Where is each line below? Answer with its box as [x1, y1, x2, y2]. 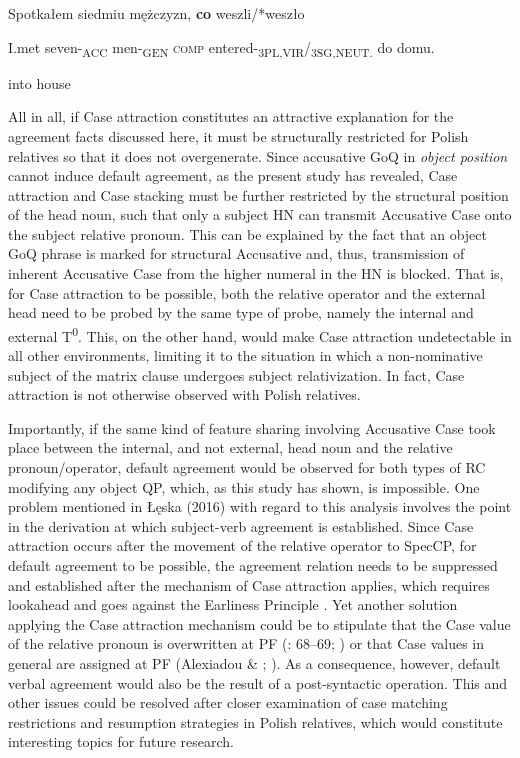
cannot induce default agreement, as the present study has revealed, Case [8, 165, 458, 186]
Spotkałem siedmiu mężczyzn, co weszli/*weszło [8, 3, 305, 23]
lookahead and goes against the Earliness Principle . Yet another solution [8, 594, 458, 615]
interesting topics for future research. [8, 731, 234, 752]
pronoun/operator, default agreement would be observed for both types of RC [8, 457, 486, 478]
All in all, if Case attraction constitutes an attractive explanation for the [8, 106, 454, 127]
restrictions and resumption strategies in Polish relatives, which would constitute [8, 711, 503, 732]
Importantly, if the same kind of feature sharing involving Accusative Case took [8, 417, 496, 438]
